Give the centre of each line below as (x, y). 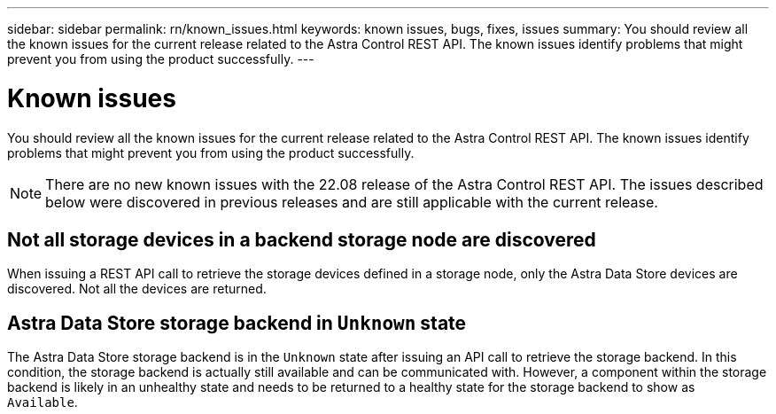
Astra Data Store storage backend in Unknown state (237, 323)
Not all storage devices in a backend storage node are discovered (302, 239)
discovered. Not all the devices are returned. (137, 289)
